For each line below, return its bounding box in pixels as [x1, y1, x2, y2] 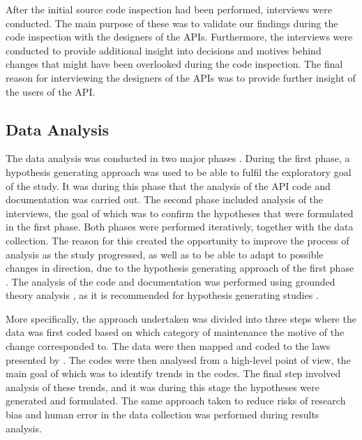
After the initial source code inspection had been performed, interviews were [6, 2, 332, 16]
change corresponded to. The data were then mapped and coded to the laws [6, 339, 331, 353]
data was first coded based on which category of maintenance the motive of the [6, 325, 345, 339]
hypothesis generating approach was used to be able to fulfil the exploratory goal [6, 164, 352, 179]
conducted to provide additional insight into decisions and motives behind [6, 43, 322, 57]
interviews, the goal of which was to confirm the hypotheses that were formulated [6, 205, 354, 220]
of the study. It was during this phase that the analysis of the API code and [6, 178, 331, 193]
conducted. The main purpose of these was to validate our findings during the [6, 15, 338, 30]
